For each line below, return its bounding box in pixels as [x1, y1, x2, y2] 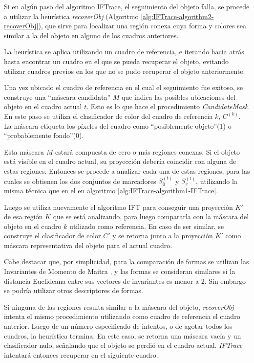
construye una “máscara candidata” [4, 91, 111, 102]
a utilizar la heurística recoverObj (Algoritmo [4, 11, 139, 21]
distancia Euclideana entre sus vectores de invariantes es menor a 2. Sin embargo [4, 275, 246, 286]
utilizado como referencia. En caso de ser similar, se [69, 221, 224, 231]
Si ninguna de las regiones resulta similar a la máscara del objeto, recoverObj [4, 301, 234, 312]
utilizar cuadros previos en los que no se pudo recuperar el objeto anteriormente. [4, 66, 245, 76]
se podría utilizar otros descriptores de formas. [4, 285, 143, 295]
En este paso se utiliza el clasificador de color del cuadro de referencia [4, 111, 213, 121]
